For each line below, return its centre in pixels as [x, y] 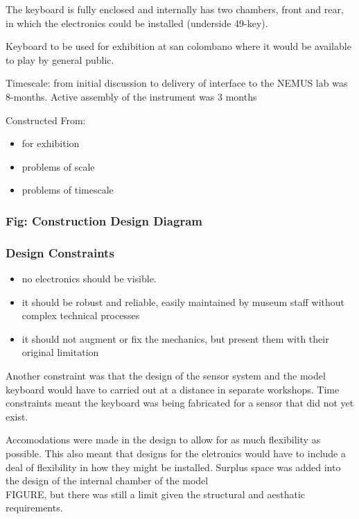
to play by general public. [60, 59]
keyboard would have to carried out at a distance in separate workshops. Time [173, 389]
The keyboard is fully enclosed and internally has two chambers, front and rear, [175, 9]
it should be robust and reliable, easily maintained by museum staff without [183, 301]
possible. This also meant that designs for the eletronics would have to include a [176, 453]
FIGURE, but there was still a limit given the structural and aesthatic [155, 494]
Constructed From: [46, 120]
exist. [17, 416]
